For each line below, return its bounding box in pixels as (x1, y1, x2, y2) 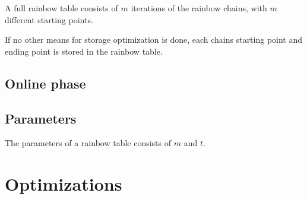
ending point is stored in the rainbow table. (5, 45, 163, 57)
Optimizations (5, 172, 122, 196)
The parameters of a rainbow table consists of (5, 137, 172, 149)
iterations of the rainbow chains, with (131, 2, 267, 14)
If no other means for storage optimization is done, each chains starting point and (5, 33, 303, 46)
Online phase (5, 74, 86, 92)
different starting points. (5, 13, 93, 26)
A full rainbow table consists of (5, 2, 118, 14)
